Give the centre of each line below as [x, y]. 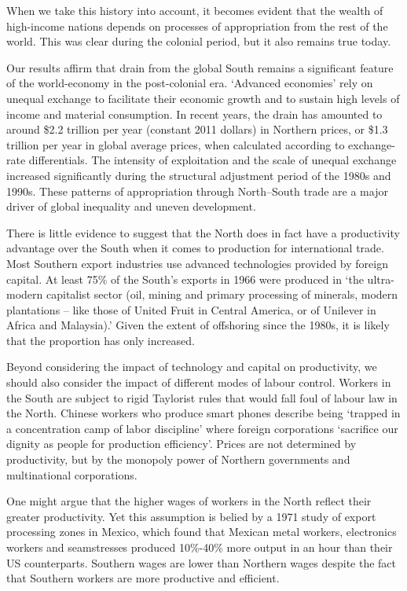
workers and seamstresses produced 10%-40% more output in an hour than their [200, 547]
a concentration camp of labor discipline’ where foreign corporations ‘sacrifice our [202, 428]
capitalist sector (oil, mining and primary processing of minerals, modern [222, 294]
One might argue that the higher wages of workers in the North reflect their [189, 501]
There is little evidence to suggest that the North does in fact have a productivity [203, 232]
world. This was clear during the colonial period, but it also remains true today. [199, 41]
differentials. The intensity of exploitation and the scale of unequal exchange [213, 160]
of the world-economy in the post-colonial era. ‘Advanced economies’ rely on [190, 83]
